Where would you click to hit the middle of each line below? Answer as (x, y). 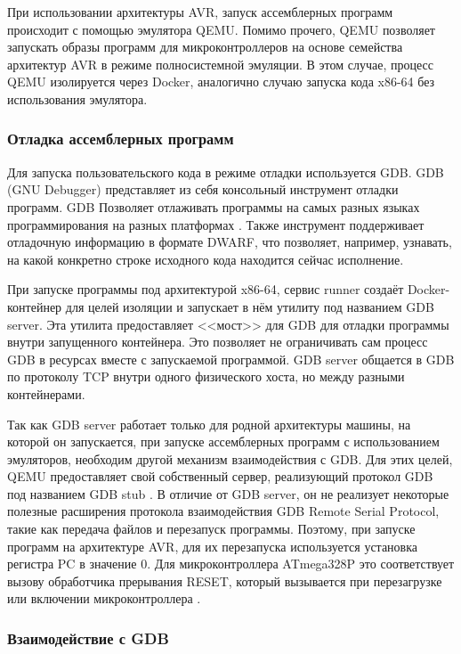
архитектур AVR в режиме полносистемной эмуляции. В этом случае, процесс (220, 64)
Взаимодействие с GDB (88, 638)
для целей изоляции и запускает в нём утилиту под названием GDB (250, 306)
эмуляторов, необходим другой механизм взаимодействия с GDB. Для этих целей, (230, 458)
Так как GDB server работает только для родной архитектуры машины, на (209, 424)
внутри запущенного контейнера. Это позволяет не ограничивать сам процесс (218, 342)
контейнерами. (46, 393)
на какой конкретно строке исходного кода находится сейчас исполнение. (206, 259)
